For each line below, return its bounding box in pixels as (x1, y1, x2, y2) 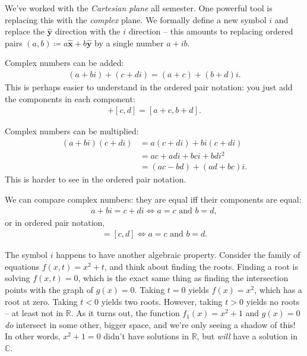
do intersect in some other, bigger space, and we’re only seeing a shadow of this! (5, 318, 296, 330)
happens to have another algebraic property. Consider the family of (56, 248, 300, 261)
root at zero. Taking (5, 295, 78, 307)
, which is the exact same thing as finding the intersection (78, 272, 289, 284)
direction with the (55, 25, 121, 37)
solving (5, 272, 30, 284)
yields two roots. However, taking (101, 295, 223, 307)
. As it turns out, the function (71, 307, 180, 319)
